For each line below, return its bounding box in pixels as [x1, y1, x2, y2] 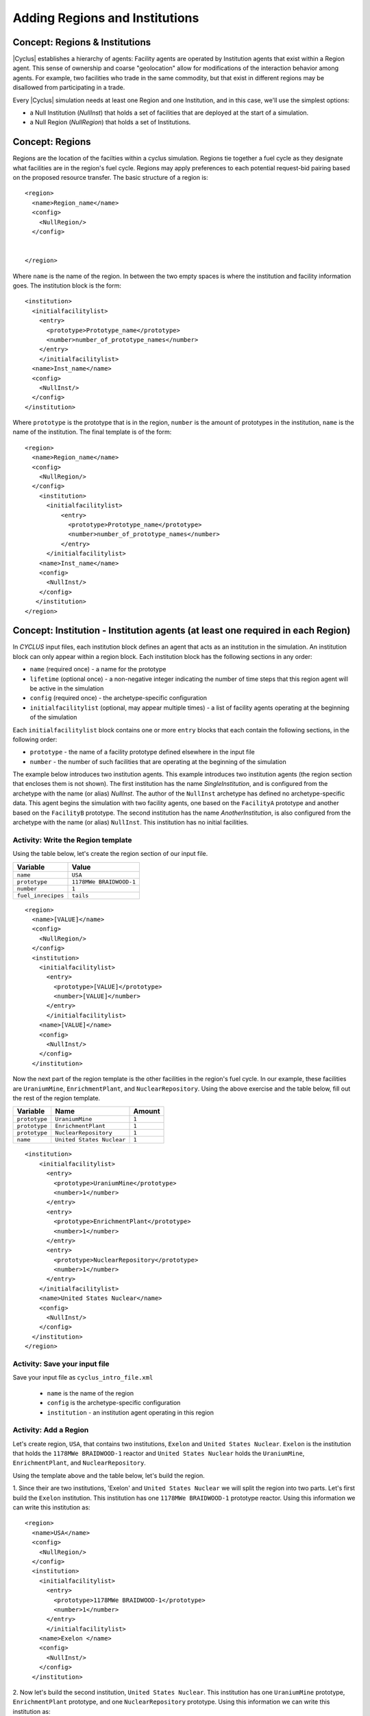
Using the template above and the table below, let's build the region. [12, 1471, 205, 1479]
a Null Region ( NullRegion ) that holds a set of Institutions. [29, 118, 191, 126]
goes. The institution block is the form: [12, 281, 121, 290]
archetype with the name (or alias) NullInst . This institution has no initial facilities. [12, 818, 249, 826]
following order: [12, 735, 58, 743]
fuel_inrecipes [16, 892, 64, 899]
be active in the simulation [29, 684, 104, 693]
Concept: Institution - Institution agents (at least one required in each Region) [12, 625, 351, 636]
